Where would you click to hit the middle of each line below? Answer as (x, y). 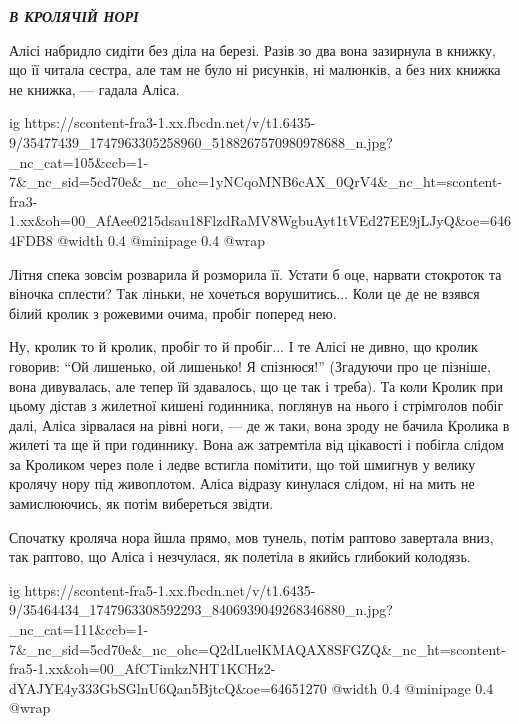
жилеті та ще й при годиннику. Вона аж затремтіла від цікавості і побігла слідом (256, 444)
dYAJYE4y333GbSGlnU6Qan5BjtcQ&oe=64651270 (168, 687)
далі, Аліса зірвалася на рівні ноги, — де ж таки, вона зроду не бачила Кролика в (259, 424)
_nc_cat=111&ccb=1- (79, 629)
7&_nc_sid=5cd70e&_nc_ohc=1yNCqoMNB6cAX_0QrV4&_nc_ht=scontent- (256, 181)
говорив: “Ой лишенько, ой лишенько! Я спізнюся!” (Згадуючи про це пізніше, (250, 365)
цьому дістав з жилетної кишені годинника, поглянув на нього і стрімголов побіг (256, 405)
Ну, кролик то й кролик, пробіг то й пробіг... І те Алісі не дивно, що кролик (243, 346)
